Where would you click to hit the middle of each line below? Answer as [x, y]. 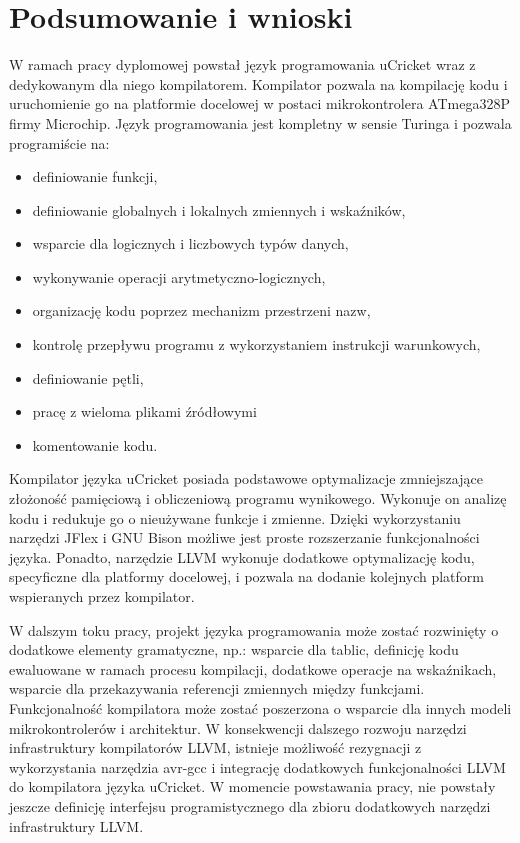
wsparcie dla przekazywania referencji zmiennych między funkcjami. [217, 688]
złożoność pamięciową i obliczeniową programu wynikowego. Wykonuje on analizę [258, 498]
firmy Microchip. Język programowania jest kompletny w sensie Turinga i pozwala [260, 122]
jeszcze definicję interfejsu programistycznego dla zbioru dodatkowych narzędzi [250, 805]
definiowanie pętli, [88, 377]
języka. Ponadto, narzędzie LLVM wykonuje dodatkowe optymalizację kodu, [242, 556]
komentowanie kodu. [95, 444]
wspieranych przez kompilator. [102, 596]
